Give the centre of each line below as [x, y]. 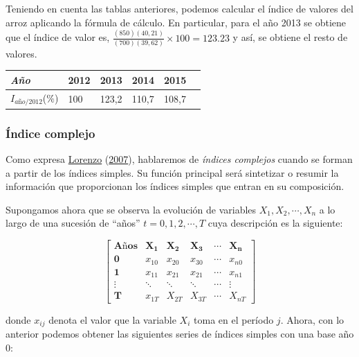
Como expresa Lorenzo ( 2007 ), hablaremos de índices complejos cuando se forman [179, 158]
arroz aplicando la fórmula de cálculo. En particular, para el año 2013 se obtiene [176, 22]
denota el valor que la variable [112, 319]
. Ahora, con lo [312, 319]
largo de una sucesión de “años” [73, 223]
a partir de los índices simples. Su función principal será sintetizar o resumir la [172, 172]
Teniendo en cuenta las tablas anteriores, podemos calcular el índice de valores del [179, 8]
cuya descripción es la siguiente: [275, 223]
